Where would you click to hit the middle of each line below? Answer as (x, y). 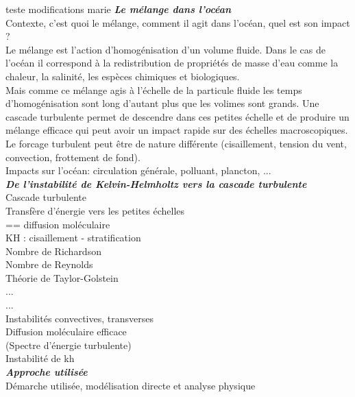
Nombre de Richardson (53, 251)
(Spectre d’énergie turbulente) (69, 345)
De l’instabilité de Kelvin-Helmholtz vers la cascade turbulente (156, 183)
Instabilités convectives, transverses (79, 318)
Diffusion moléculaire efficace (66, 332)
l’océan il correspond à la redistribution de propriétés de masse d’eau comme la (172, 63)
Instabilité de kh (40, 358)
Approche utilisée (47, 372)
